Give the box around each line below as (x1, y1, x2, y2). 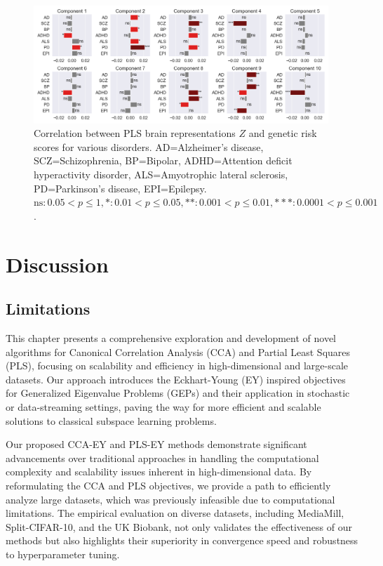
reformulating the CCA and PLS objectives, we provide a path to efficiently (6, 478, 331, 492)
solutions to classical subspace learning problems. (6, 413, 217, 428)
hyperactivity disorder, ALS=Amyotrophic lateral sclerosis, (34, 167, 288, 182)
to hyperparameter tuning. (6, 546, 120, 561)
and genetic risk (248, 126, 317, 140)
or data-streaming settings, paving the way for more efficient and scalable (6, 399, 321, 414)
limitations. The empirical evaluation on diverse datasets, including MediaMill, (6, 506, 344, 520)
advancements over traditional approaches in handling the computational (6, 450, 319, 465)
